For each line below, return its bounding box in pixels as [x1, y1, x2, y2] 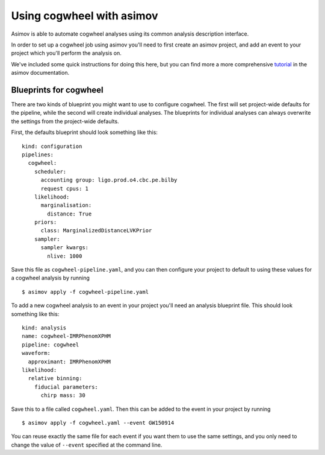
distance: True [47, 210, 92, 217]
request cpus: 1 [40, 185, 89, 192]
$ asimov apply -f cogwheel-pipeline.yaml [22, 288, 149, 295]
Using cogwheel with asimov [11, 9, 158, 22]
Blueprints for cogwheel [11, 84, 104, 95]
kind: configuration [22, 142, 82, 150]
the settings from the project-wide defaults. [11, 118, 120, 125]
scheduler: [34, 168, 67, 175]
